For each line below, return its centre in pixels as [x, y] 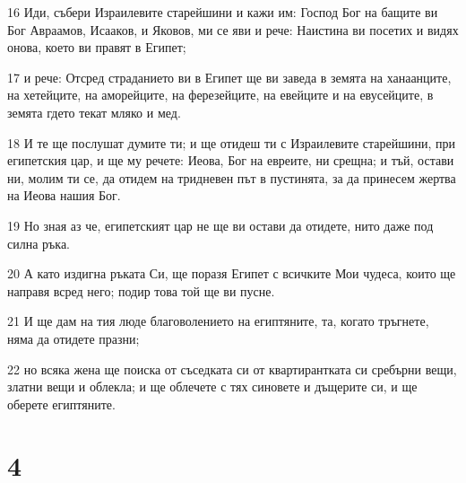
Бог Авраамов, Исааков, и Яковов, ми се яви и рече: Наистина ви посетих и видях [233, 29]
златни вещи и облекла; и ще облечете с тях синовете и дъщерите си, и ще [212, 386]
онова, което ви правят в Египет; [97, 47]
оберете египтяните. [61, 404]
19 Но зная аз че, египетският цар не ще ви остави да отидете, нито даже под [220, 225]
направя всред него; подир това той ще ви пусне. [141, 290]
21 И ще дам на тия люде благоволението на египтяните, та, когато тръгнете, [218, 321]
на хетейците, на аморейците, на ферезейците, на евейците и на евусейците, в [220, 95]
